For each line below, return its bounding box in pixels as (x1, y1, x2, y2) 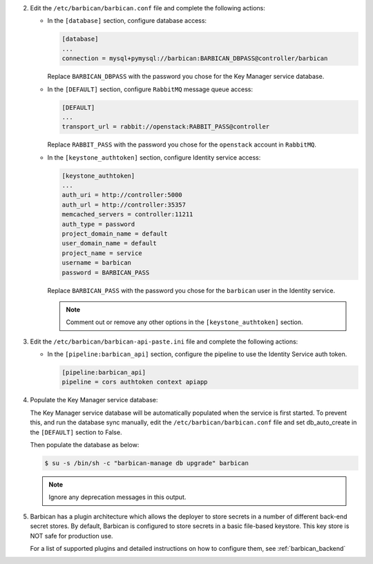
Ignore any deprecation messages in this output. (48, 493, 186, 501)
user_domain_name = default (61, 239, 157, 247)
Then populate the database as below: (30, 441, 140, 449)
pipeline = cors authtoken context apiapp (61, 378, 208, 386)
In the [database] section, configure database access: (47, 17, 207, 25)
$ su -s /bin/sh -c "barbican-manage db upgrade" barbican (44, 460, 249, 467)
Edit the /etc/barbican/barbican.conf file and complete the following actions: (30, 4, 266, 12)
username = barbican (61, 259, 131, 267)
